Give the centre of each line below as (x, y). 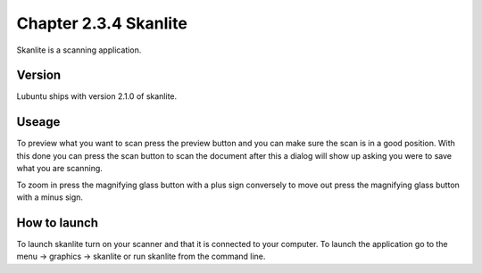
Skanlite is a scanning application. (79, 50)
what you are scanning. (59, 169)
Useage (38, 122)
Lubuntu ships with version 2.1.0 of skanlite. (97, 96)
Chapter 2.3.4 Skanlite (102, 23)
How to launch (57, 223)
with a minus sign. (50, 197)
